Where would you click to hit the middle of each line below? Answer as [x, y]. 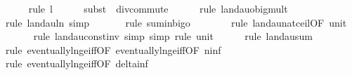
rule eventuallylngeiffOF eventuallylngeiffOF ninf [113, 49]
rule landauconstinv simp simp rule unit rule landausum [173, 36]
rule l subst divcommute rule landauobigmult [158, 8]
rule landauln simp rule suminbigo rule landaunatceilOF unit [176, 22]
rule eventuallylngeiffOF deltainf [77, 63]
